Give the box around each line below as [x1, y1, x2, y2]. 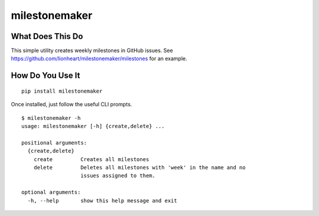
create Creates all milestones [33, 156, 149, 162]
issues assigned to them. [80, 172, 156, 179]
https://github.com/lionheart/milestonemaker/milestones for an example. [11, 55, 187, 62]
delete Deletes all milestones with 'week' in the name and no [33, 164, 246, 171]
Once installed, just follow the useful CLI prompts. [11, 101, 132, 108]
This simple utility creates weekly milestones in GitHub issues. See [11, 47, 174, 54]
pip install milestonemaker [21, 87, 103, 94]
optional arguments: [21, 189, 81, 196]
